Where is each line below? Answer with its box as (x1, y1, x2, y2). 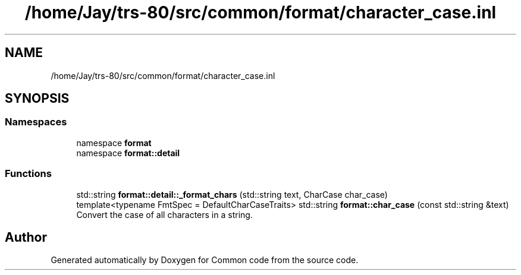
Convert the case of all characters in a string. (76, 209, 253, 220)
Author (5, 229, 47, 245)
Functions (5, 167, 52, 180)
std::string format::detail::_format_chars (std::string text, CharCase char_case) (76, 189, 388, 200)
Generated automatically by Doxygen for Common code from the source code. (51, 255, 359, 265)
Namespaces (5, 116, 67, 128)
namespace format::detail (76, 147, 180, 158)
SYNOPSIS (5, 91, 70, 106)
